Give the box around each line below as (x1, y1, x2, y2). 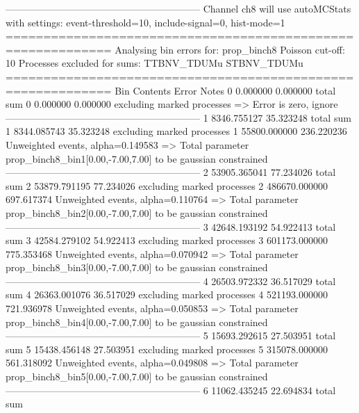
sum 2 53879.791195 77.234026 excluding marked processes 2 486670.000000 (6, 178, 328, 193)
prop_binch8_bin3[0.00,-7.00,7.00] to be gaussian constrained (6, 260, 268, 275)
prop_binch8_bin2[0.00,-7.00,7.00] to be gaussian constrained (6, 205, 268, 220)
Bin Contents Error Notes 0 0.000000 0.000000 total (115, 83, 336, 97)
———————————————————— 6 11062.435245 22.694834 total (6, 382, 336, 397)
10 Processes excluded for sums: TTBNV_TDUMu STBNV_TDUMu (6, 56, 303, 70)
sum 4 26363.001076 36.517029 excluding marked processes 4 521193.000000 (6, 287, 328, 302)
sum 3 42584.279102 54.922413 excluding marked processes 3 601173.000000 (6, 233, 328, 248)
